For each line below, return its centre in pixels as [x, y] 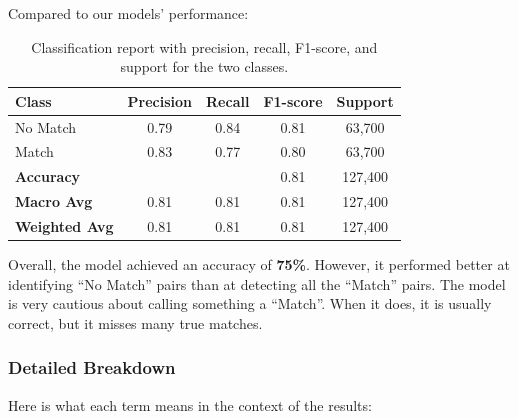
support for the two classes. [204, 66]
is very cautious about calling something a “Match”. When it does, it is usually [250, 303]
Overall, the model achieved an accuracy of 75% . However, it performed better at [259, 264]
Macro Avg [54, 201]
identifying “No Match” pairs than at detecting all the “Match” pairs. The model [257, 283]
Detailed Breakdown [92, 367]
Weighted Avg [64, 226]
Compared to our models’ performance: [128, 13]
